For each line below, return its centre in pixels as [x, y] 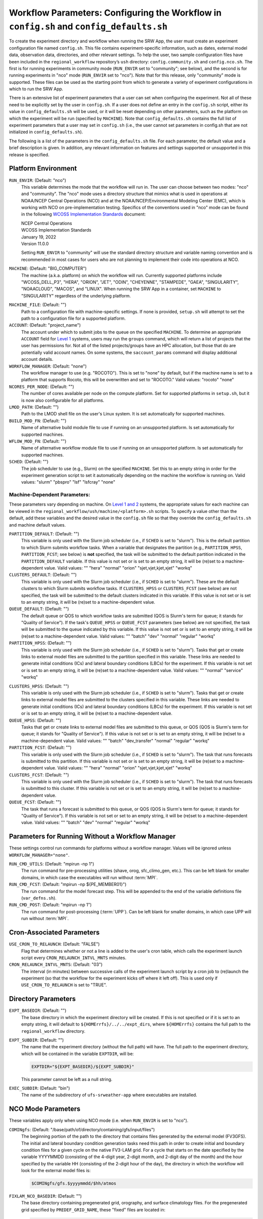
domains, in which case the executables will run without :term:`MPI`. [90, 877]
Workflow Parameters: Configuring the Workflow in [115, 13]
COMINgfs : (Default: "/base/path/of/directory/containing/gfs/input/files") [82, 1129]
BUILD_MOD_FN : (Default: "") [38, 421]
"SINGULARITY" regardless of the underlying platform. [76, 295]
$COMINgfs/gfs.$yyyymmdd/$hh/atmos [74, 1183]
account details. [37, 359]
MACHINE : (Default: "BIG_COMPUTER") [48, 269]
